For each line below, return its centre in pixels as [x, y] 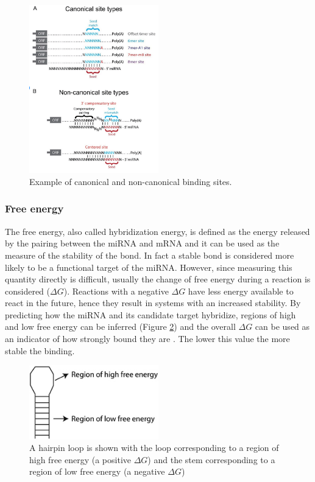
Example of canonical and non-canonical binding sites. [131, 181]
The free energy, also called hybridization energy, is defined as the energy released [157, 231]
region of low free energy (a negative [97, 471]
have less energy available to [241, 291]
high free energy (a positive [80, 459]
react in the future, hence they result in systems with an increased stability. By [153, 303]
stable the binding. [40, 350]
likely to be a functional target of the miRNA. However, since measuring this [149, 267]
